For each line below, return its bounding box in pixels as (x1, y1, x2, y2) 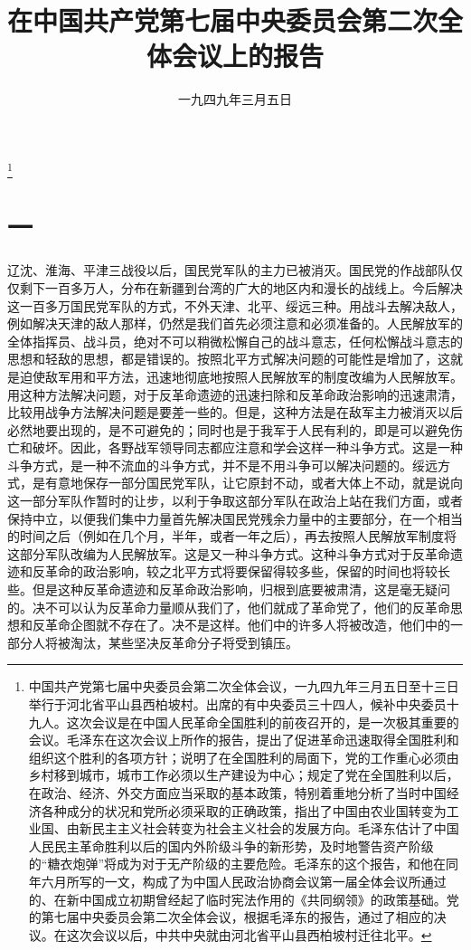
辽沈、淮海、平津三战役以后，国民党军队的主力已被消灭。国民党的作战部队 (7, 261, 450, 280)
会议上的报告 (171, 37, 324, 74)
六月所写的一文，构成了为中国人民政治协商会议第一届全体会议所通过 (41, 871, 447, 890)
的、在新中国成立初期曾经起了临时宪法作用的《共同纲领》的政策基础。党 (28, 889, 459, 908)
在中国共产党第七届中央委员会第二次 (7, 2, 438, 39)
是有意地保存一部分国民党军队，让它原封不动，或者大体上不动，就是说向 (32, 473, 463, 492)
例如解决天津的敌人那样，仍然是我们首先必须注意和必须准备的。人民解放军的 (7, 314, 463, 333)
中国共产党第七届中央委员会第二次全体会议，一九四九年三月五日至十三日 (28, 677, 459, 696)
